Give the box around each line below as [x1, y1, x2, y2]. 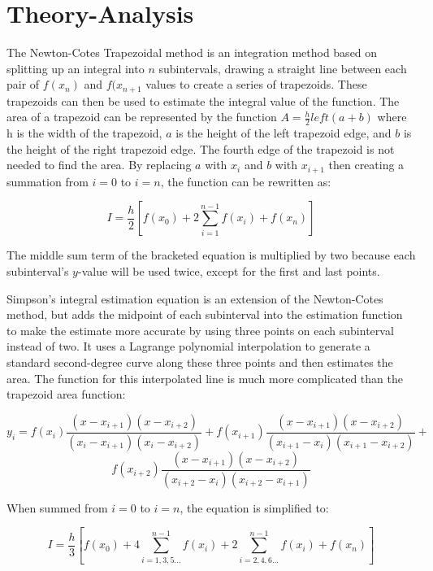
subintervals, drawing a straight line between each [158, 59, 407, 76]
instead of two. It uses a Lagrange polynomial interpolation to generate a [6, 338, 370, 355]
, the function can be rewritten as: [160, 172, 331, 190]
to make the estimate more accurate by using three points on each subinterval [6, 321, 394, 338]
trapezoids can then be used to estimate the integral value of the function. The [6, 92, 400, 109]
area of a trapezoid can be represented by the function [6, 108, 277, 125]
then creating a [328, 156, 405, 173]
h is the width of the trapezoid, [6, 124, 162, 142]
